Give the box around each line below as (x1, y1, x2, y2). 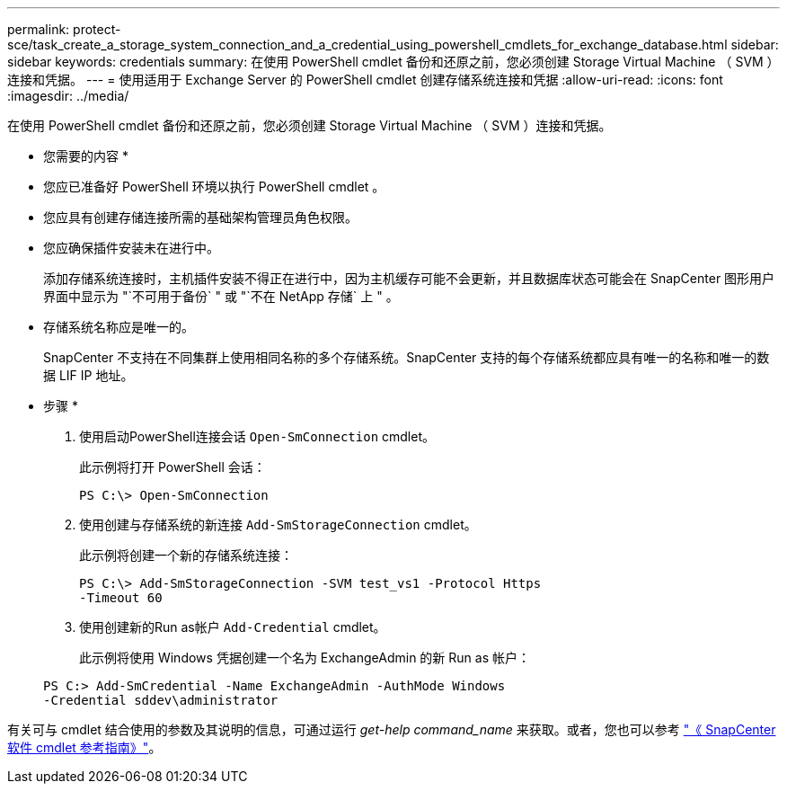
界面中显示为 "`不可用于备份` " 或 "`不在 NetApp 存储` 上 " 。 (43, 289, 399, 304)
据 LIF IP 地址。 (43, 368, 134, 383)
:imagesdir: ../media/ (7, 88, 129, 103)
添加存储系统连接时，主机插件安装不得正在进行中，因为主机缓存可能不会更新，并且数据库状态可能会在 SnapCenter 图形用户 (43, 271, 775, 286)
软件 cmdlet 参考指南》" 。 (7, 740, 162, 755)
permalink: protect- (7, 22, 121, 37)
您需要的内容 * (43, 148, 128, 164)
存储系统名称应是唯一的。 (43, 319, 194, 334)
